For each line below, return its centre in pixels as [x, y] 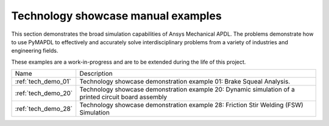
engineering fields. [35, 51]
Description [96, 74]
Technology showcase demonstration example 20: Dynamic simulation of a [187, 90]
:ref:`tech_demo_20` [44, 93]
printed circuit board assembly [123, 97]
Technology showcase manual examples [116, 16]
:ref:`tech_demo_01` [43, 82]
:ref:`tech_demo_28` [44, 109]
